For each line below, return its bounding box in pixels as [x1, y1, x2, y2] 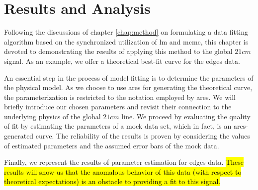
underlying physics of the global [4, 111, 101, 121]
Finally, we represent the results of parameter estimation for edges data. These [4, 157, 244, 167]
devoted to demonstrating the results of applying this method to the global [4, 46, 233, 56]
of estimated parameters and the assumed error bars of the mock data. [4, 140, 219, 150]
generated [4, 131, 34, 141]
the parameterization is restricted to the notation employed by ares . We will [4, 92, 236, 102]
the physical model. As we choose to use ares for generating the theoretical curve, [4, 82, 253, 93]
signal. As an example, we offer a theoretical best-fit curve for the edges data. [4, 55, 240, 66]
